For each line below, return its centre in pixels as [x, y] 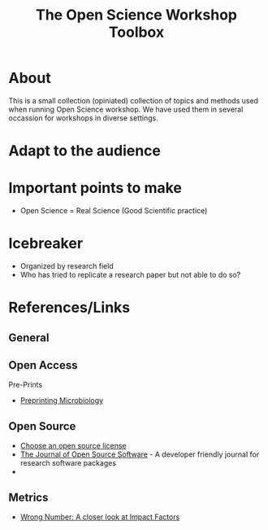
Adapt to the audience [84, 151]
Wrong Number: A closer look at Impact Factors [100, 517]
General [29, 337]
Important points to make [95, 188]
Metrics [28, 497]
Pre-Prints [26, 385]
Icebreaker [46, 244]
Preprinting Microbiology [62, 401]
